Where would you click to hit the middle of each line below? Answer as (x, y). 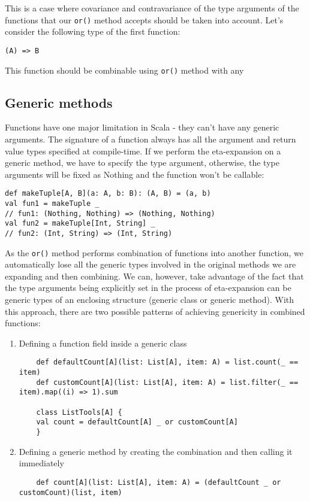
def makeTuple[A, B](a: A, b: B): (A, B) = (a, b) (108, 194)
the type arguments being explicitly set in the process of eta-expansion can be (148, 288)
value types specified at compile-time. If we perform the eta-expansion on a (143, 151)
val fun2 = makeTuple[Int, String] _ (80, 224)
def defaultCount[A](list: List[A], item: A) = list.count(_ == (167, 362)
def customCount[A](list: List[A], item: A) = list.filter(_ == (167, 382)
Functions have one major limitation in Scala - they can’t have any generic (142, 127)
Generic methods (59, 102)
